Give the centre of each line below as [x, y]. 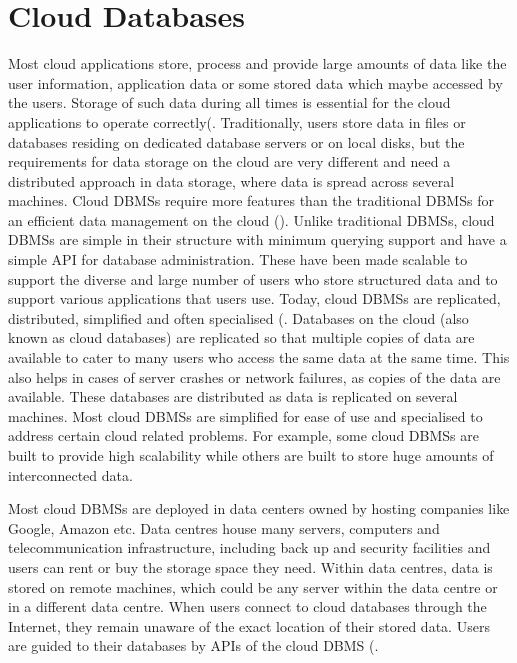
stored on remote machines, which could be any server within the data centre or [253, 586]
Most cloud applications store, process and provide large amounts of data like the [257, 63]
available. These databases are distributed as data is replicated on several [233, 396]
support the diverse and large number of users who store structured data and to [253, 278]
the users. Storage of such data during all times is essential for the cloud [229, 102]
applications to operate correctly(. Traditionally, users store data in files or [237, 121]
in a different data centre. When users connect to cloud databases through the [247, 606]
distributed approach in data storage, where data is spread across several [231, 180]
